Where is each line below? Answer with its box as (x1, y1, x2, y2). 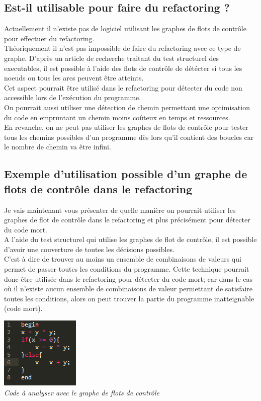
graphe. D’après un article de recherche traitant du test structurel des (4, 52, 219, 63)
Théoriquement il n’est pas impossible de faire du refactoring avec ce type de (4, 43, 241, 53)
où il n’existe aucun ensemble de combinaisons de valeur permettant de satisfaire (4, 283, 253, 294)
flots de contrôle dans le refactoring (4, 181, 193, 196)
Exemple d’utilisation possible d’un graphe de (4, 166, 247, 182)
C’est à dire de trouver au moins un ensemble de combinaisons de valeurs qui (4, 254, 241, 264)
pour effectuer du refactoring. (4, 33, 95, 43)
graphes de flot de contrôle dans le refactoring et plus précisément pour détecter (4, 214, 250, 225)
